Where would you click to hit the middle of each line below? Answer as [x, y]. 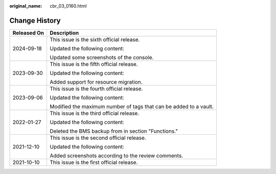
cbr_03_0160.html [68, 6]
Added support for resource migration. [96, 82]
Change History [35, 20]
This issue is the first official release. [94, 162]
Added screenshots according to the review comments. [117, 156]
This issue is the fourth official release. [96, 88]
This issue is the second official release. [98, 138]
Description [64, 33]
